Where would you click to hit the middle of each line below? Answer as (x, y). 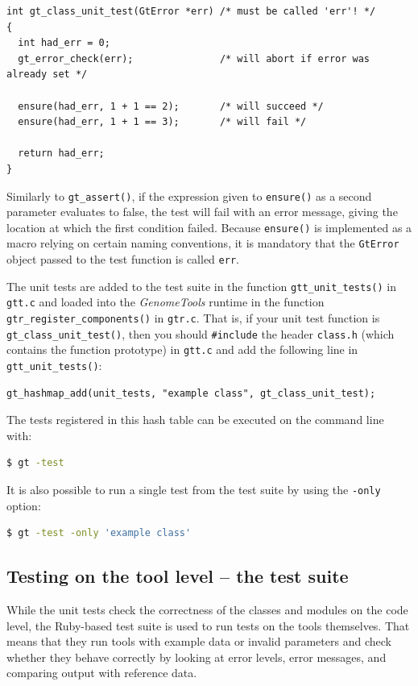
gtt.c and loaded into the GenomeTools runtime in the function (166, 302)
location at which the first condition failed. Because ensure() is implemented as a (209, 227)
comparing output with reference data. (102, 673)
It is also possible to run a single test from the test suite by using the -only (194, 490)
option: (24, 505)
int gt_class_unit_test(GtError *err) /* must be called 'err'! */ (191, 11)
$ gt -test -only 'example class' (99, 533)
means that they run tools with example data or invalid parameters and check (199, 641)
